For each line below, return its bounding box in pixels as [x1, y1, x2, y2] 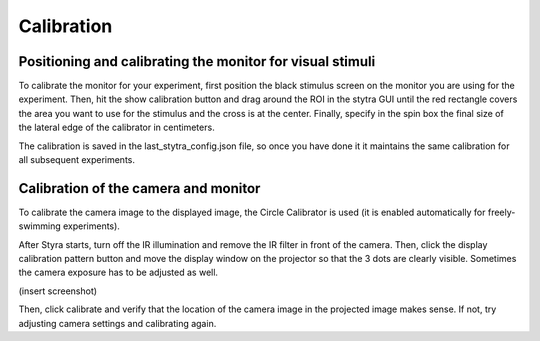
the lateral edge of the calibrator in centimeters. [18, 121, 215, 134]
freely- [487, 206, 516, 218]
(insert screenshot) [18, 285, 98, 297]
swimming [18, 220, 62, 232]
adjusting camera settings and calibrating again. [18, 317, 217, 329]
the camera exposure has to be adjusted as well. [18, 266, 219, 279]
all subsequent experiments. [18, 154, 135, 166]
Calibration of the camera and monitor [18, 180, 261, 197]
